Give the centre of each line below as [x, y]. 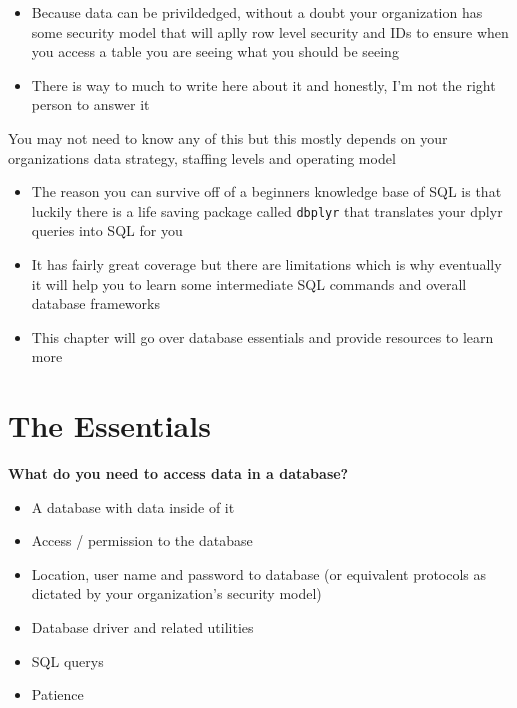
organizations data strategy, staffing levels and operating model [202, 157]
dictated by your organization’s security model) [176, 593]
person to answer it [90, 104]
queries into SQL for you [107, 230]
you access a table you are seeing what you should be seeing [215, 51]
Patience [57, 694]
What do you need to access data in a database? [178, 473]
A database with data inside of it [133, 506]
